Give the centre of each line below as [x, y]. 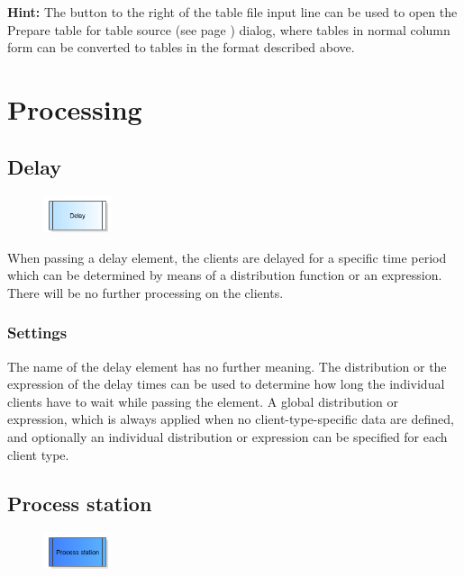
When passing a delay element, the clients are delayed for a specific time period [227, 257]
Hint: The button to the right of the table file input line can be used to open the [232, 12]
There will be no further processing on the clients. [146, 292]
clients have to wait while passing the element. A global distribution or [203, 401]
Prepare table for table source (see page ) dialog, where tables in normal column [229, 29]
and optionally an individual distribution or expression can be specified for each [227, 436]
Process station [80, 503]
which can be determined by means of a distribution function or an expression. [225, 275]
